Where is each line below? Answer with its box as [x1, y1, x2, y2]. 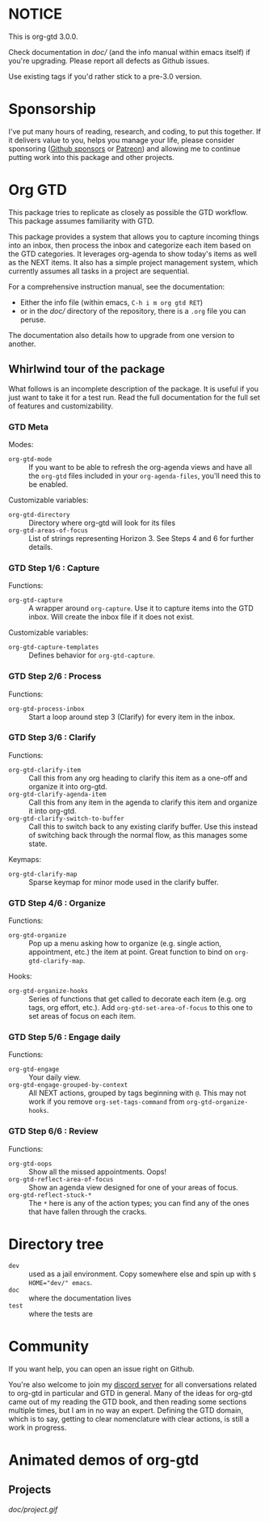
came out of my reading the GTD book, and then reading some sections [8, 1397, 247, 1406]
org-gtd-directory [8, 510, 70, 518]
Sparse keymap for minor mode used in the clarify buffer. [28, 877, 220, 886]
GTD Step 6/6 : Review [8, 1126, 99, 1137]
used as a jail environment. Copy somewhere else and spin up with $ [28, 1269, 257, 1279]
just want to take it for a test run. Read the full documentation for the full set [8, 392, 261, 402]
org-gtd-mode [8, 454, 53, 463]
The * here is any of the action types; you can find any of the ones [28, 1198, 250, 1207]
